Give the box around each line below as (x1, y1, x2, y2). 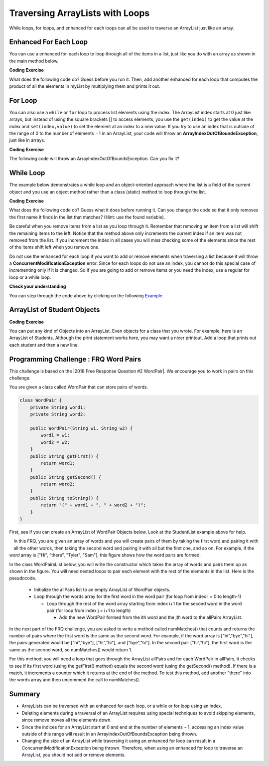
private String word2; (30, 411, 86, 417)
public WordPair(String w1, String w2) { (30, 425, 133, 431)
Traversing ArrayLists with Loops (9, 7, 150, 18)
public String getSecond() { (30, 474, 102, 480)
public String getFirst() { (30, 453, 99, 459)
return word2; (40, 481, 75, 487)
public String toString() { (30, 495, 99, 501)
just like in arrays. (9, 137, 45, 143)
